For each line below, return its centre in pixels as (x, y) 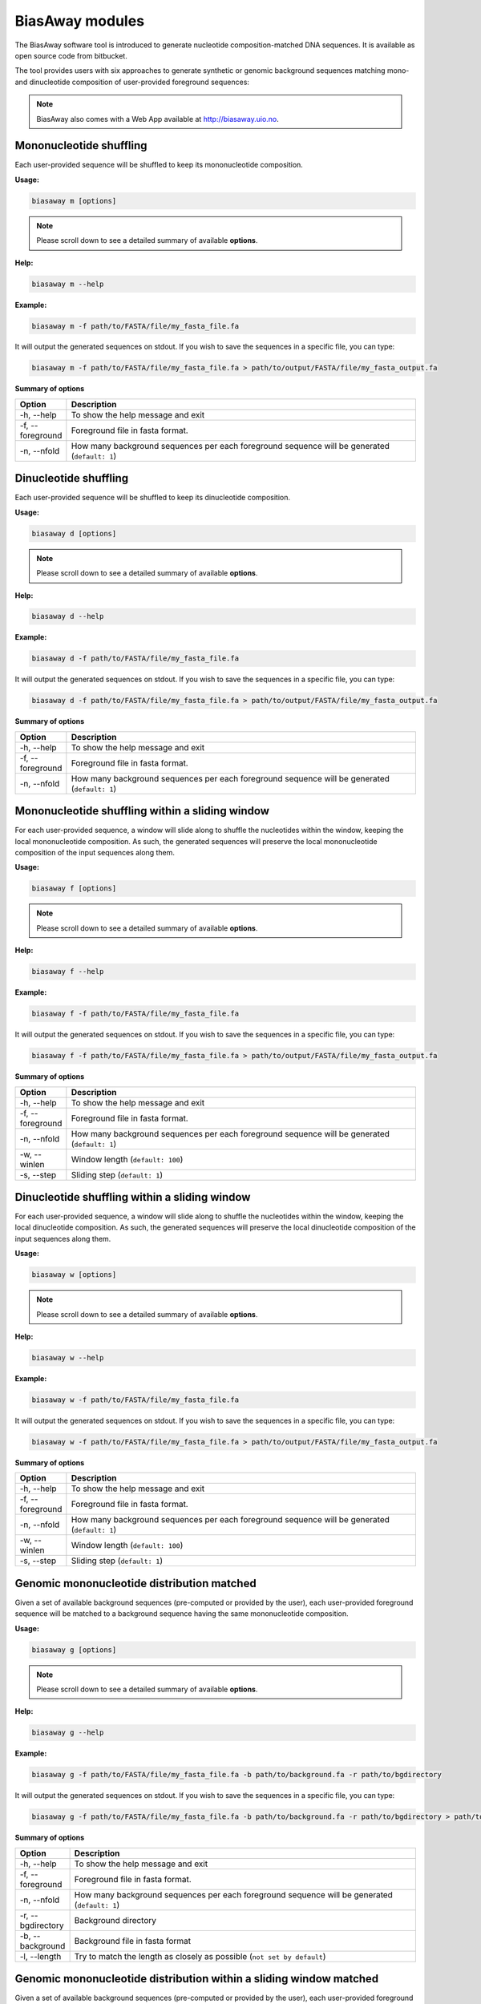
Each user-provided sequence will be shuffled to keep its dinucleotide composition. (153, 498)
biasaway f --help (68, 972)
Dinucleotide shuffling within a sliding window (133, 1197)
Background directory (115, 1920)
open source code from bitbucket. (71, 55)
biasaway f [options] (74, 889)
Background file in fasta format (133, 1941)
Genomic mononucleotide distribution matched (135, 1583)
